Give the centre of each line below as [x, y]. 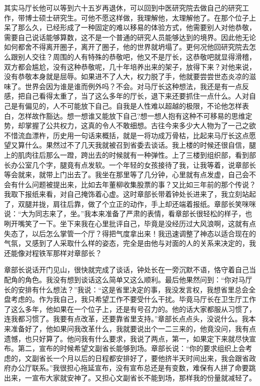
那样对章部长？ [77, 253]
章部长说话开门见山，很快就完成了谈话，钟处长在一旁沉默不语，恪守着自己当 [130, 270]
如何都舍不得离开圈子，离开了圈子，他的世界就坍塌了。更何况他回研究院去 [126, 47]
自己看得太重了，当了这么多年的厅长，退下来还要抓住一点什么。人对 [137, 96]
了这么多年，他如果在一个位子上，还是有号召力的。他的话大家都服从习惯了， [130, 309]
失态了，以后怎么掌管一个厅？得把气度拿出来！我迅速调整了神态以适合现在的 [130, 233]
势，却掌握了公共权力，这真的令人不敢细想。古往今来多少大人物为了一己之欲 [130, 125]
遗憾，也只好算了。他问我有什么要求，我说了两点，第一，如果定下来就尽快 [126, 338]
